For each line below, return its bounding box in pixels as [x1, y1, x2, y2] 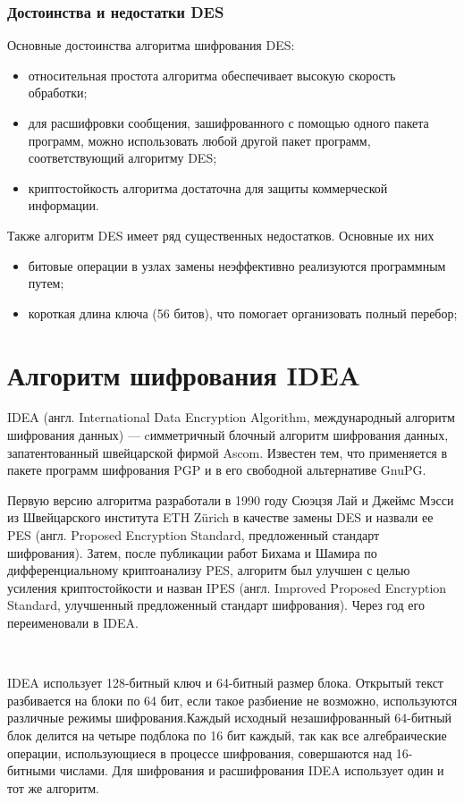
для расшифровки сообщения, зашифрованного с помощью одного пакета [28, 114, 429, 131]
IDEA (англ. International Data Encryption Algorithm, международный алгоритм [7, 408, 455, 427]
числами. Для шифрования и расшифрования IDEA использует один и [59, 761, 444, 780]
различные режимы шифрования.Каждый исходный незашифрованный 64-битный [7, 708, 452, 727]
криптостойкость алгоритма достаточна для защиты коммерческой [28, 178, 388, 197]
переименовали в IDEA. [7, 613, 139, 631]
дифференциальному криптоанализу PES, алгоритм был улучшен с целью [7, 561, 410, 579]
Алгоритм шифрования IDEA [7, 356, 360, 393]
